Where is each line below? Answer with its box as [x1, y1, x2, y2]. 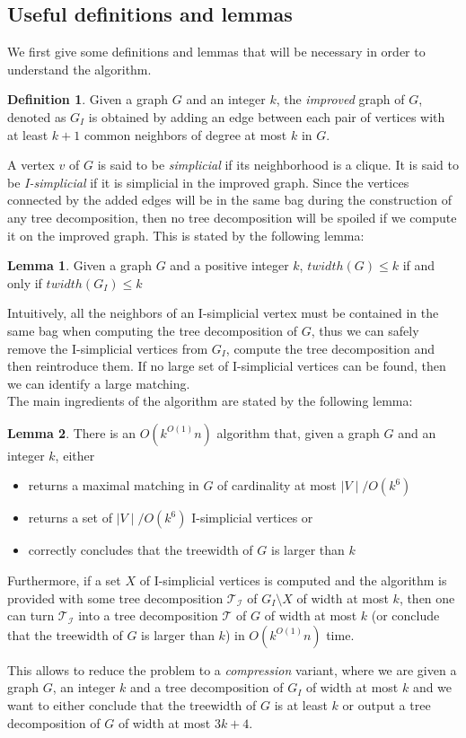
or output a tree [342, 696, 431, 715]
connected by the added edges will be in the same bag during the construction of [7, 190, 452, 209]
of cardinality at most [217, 476, 337, 495]
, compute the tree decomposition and [225, 338, 435, 357]
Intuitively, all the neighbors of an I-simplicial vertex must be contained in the [7, 303, 439, 322]
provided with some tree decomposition [7, 588, 224, 607]
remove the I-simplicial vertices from [7, 338, 208, 357]
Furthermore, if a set [7, 571, 121, 590]
